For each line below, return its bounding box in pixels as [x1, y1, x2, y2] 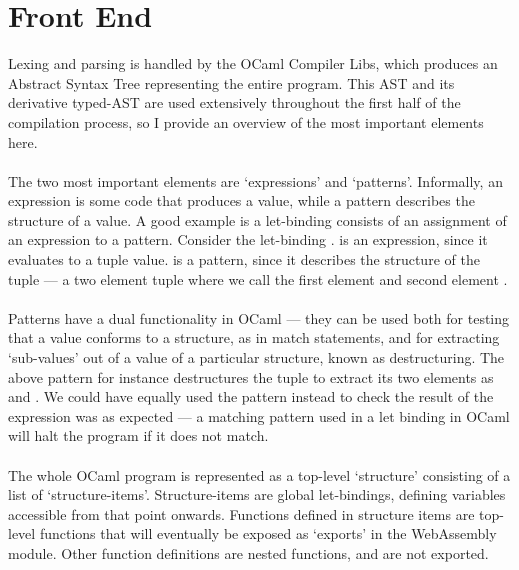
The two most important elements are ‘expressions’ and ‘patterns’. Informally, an [8, 170, 503, 191]
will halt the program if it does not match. [8, 425, 269, 446]
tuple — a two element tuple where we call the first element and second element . [8, 268, 508, 289]
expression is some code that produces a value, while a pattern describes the [8, 190, 475, 211]
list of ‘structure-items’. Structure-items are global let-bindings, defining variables [8, 484, 506, 505]
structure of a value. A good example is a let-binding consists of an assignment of [8, 209, 507, 230]
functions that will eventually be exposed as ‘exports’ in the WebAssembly [39, 523, 497, 544]
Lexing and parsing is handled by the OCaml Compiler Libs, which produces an [8, 53, 498, 74]
